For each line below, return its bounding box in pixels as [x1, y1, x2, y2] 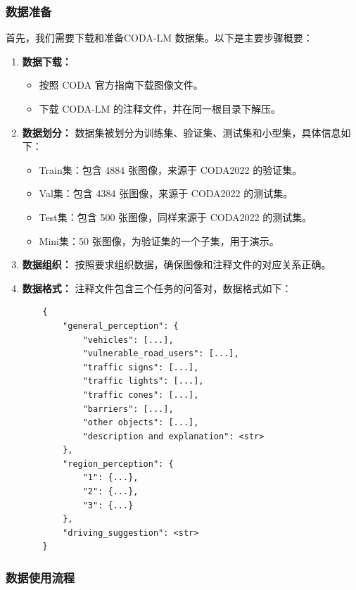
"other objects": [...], [82, 418, 199, 428]
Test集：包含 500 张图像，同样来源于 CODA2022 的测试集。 [39, 209, 312, 224]
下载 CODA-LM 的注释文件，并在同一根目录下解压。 [39, 101, 281, 115]
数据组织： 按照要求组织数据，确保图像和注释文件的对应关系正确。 [22, 257, 331, 272]
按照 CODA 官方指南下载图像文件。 [39, 77, 203, 92]
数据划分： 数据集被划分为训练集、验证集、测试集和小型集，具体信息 [22, 125, 341, 139]
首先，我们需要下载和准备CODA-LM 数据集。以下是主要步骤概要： [6, 30, 313, 45]
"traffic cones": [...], [82, 389, 199, 400]
